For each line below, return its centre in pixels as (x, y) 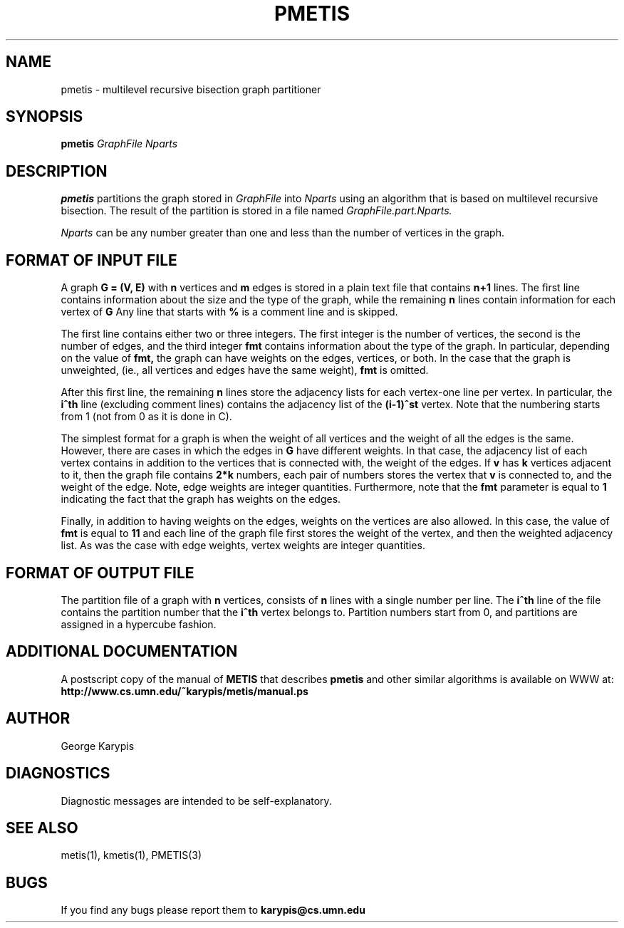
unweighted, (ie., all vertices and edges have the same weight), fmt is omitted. (245, 370)
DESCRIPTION (57, 171)
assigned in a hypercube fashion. (139, 624)
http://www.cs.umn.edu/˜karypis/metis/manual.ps (184, 691)
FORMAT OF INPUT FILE (92, 260)
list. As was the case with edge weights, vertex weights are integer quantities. (243, 546)
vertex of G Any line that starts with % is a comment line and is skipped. (229, 312)
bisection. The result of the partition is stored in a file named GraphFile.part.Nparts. (256, 211)
